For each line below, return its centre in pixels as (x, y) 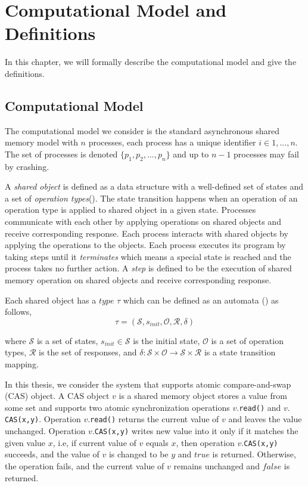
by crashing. (27, 166)
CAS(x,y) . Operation (43, 419)
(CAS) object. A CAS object (57, 396)
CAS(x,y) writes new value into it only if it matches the (196, 431)
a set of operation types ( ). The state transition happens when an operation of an (151, 198)
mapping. (22, 364)
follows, (18, 312)
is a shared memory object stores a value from (203, 396)
